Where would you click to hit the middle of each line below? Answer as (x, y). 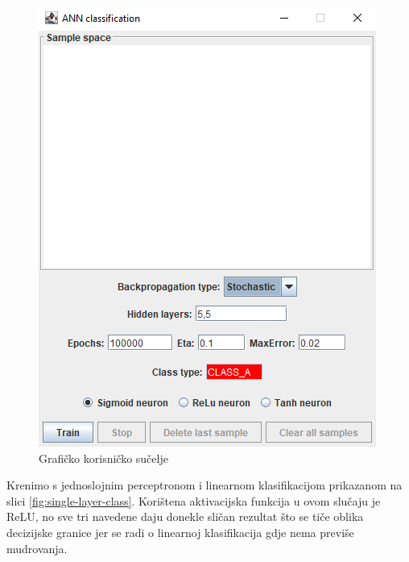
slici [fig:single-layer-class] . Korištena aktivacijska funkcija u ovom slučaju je (194, 500)
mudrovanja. (37, 548)
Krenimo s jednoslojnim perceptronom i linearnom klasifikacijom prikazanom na (204, 485)
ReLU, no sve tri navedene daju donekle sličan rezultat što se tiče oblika (185, 516)
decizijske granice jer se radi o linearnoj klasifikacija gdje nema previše (180, 532)
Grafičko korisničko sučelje (103, 458)
